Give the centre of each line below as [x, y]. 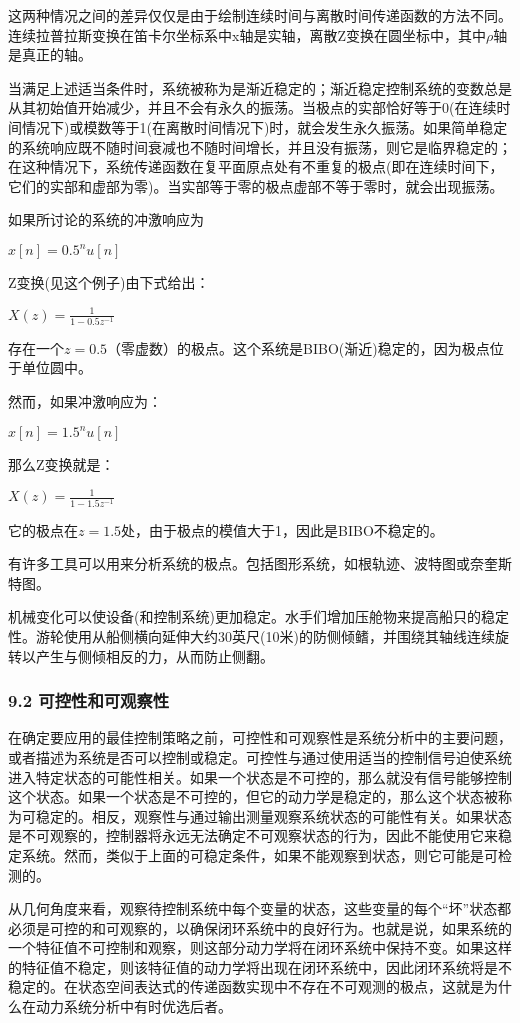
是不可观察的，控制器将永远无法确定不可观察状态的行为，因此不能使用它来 [253, 835]
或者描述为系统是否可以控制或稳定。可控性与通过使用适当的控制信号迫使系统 [260, 756]
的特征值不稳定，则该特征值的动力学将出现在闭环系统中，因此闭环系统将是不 [260, 966]
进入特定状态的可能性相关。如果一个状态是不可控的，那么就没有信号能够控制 [260, 776]
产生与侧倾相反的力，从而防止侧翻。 [154, 655]
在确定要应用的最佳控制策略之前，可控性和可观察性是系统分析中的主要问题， [260, 737]
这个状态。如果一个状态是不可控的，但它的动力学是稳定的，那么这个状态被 [253, 796]
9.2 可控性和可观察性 [89, 700]
